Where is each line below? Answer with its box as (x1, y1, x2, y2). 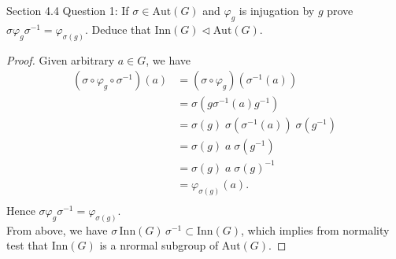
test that (6, 237, 48, 253)
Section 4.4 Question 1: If (6, 2, 129, 18)
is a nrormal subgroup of (99, 237, 219, 253)
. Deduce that (84, 20, 151, 37)
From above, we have (6, 221, 108, 238)
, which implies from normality (241, 221, 390, 238)
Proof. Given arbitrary (6, 51, 115, 68)
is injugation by (239, 2, 315, 18)
